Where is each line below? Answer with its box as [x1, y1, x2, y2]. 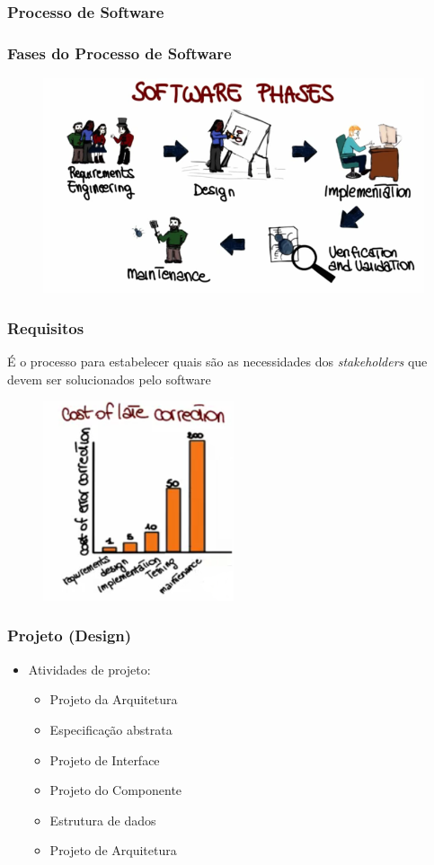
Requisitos [7, 316, 84, 339]
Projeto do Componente [49, 781, 182, 799]
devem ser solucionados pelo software [7, 369, 211, 388]
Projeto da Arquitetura [49, 690, 178, 709]
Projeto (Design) [7, 624, 132, 647]
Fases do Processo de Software [7, 41, 232, 64]
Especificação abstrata [49, 719, 173, 738]
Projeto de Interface [49, 750, 160, 769]
